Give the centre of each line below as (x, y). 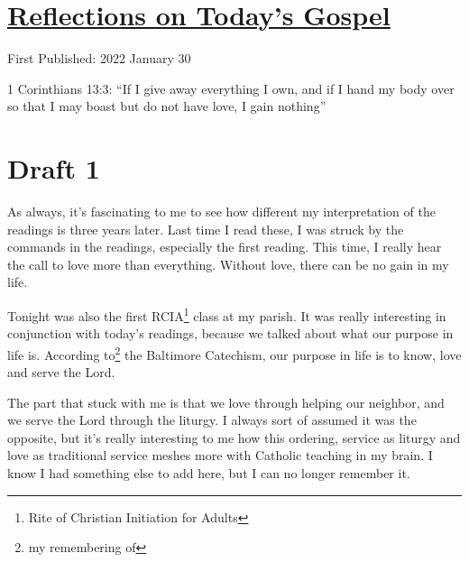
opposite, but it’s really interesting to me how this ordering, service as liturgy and (234, 437)
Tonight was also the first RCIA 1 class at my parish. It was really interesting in (227, 314)
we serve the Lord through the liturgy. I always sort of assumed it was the (212, 420)
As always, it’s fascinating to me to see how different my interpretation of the (221, 212)
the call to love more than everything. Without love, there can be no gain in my (228, 264)
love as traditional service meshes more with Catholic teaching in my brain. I (220, 455)
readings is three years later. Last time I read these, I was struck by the (206, 229)
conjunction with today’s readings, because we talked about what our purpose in (230, 333)
